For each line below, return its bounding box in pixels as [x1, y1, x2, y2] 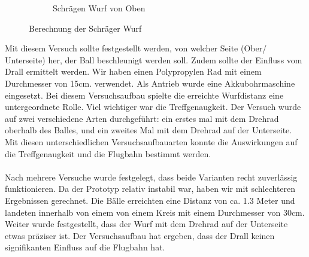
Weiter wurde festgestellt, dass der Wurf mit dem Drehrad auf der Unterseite [5, 218, 288, 230]
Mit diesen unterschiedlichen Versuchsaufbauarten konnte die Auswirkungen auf [5, 135, 298, 148]
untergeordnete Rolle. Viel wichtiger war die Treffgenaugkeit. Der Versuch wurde [5, 100, 301, 113]
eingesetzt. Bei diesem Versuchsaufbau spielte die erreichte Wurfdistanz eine [5, 88, 284, 101]
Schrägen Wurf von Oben [53, 2, 146, 14]
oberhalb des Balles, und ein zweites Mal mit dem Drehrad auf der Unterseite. [5, 124, 292, 136]
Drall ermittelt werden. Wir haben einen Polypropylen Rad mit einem [5, 65, 262, 78]
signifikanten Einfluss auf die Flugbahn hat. [5, 241, 165, 253]
